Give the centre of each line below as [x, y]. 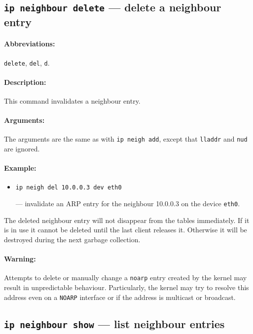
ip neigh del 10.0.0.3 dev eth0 [69, 188]
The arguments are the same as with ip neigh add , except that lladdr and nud [126, 139]
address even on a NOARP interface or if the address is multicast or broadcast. [120, 297]
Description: [25, 82]
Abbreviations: [30, 44]
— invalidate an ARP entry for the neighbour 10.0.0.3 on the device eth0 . [128, 204]
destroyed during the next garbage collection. [72, 239]
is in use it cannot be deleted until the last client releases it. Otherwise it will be [126, 230]
